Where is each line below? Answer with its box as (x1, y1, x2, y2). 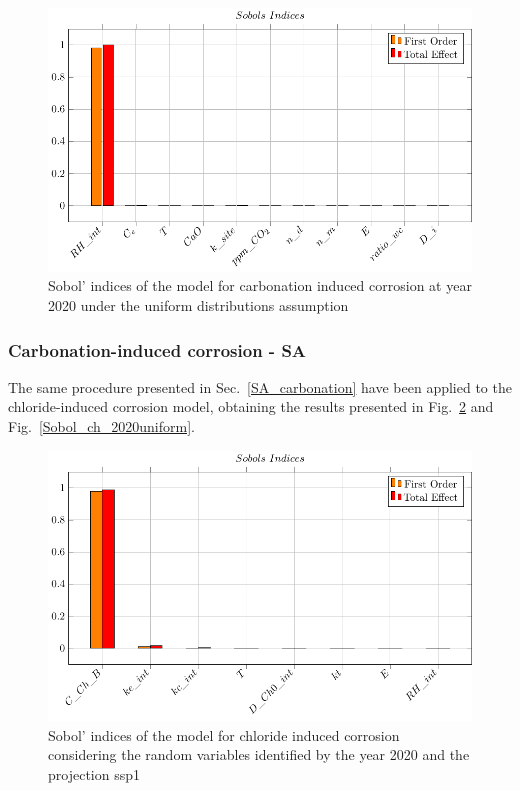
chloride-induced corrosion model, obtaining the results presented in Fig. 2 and (8, 396, 494, 417)
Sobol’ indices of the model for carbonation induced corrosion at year (48, 275, 472, 296)
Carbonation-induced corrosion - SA (8, 337, 307, 362)
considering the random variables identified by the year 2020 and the (48, 744, 470, 765)
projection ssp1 (48, 763, 140, 784)
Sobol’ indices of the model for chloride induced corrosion (48, 724, 400, 745)
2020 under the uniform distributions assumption (48, 295, 349, 316)
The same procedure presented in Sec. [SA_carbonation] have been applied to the (8, 376, 512, 397)
